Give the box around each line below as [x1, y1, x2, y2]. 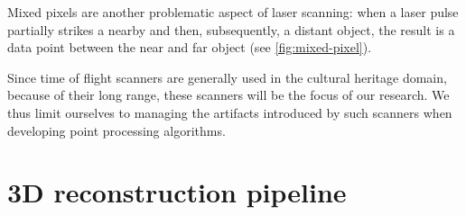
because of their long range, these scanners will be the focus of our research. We [7, 85, 450, 104]
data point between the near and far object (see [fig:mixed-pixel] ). [7, 38, 372, 57]
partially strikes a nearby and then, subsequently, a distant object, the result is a [7, 20, 455, 39]
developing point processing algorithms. [7, 121, 226, 139]
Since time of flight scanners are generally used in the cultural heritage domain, [7, 67, 447, 86]
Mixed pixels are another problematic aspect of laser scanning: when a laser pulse [7, 3, 459, 21]
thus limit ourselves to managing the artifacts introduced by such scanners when [7, 103, 452, 121]
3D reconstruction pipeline [7, 174, 347, 211]
